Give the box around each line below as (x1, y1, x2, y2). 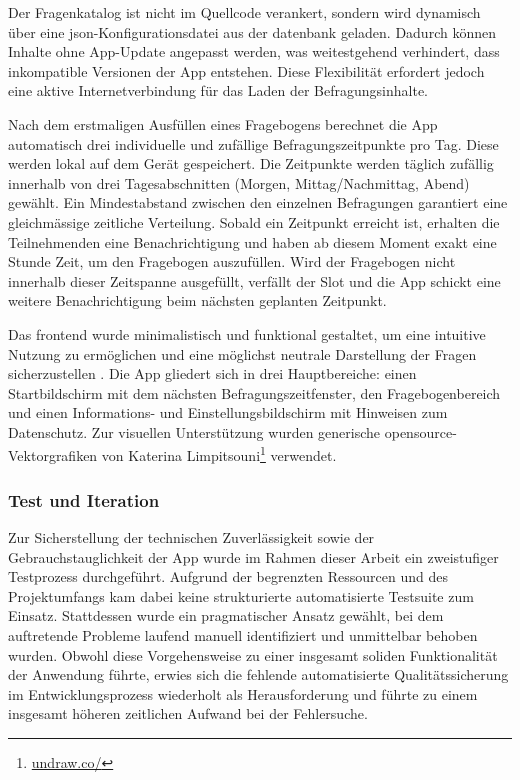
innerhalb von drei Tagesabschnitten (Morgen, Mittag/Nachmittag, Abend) (8, 172, 470, 193)
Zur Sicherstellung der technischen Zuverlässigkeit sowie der (8, 526, 375, 547)
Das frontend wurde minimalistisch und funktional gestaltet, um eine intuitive (8, 323, 486, 344)
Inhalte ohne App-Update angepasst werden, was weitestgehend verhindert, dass (8, 41, 500, 62)
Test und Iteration (8, 487, 160, 512)
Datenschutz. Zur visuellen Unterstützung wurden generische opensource (8, 421, 453, 442)
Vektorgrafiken (8, 445, 98, 466)
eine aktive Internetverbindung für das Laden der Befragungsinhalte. (8, 80, 429, 101)
